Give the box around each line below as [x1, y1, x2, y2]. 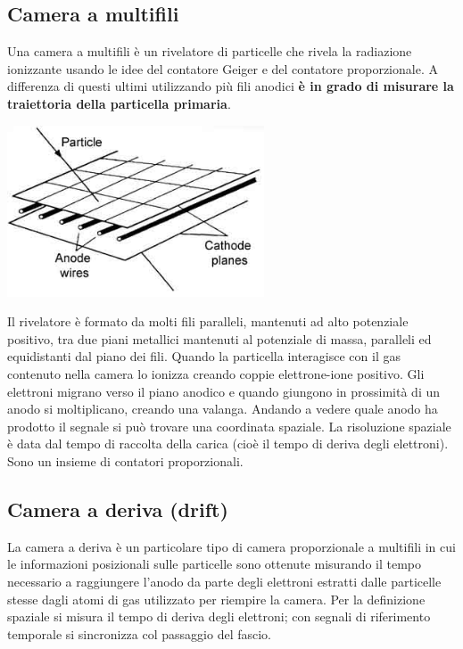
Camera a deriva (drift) [7, 495, 228, 522]
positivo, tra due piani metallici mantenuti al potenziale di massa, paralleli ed [7, 329, 432, 348]
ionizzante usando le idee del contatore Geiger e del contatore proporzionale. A [7, 59, 438, 78]
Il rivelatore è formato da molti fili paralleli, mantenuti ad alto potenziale [7, 312, 409, 331]
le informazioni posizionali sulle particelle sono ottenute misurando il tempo [7, 555, 422, 573]
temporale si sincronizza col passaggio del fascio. [7, 624, 271, 643]
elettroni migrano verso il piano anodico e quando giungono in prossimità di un [7, 382, 440, 400]
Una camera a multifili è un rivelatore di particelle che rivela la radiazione [7, 42, 412, 61]
